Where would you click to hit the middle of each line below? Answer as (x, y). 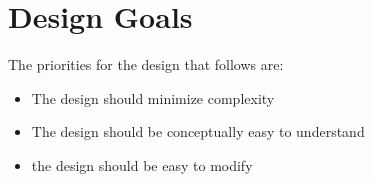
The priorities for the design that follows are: (146, 64)
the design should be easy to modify (142, 164)
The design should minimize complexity (153, 97)
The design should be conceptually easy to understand (198, 131)
